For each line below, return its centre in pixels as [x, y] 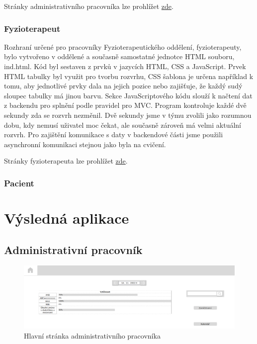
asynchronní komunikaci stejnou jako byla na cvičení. [85, 144]
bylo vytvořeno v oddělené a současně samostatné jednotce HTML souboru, [119, 56]
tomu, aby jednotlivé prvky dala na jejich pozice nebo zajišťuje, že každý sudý [123, 86]
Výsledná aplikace [67, 217]
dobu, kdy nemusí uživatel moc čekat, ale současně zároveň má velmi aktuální [123, 125]
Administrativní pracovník [73, 249]
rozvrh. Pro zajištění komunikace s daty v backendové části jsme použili [114, 134]
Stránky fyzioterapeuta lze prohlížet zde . [66, 161]
